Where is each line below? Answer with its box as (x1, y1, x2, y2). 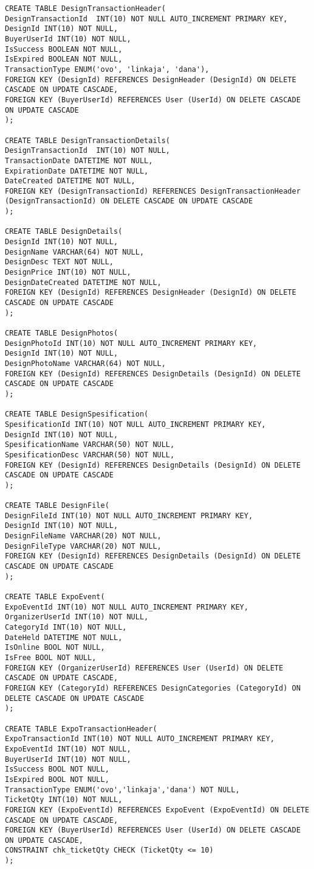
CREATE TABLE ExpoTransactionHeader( (5, 724, 157, 733)
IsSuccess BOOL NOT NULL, (5, 765, 109, 774)
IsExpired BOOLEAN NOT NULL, (5, 55, 123, 64)
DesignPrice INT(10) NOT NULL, (5, 268, 131, 277)
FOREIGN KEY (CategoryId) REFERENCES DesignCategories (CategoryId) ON (5, 683, 301, 692)
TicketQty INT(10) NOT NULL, (5, 795, 123, 804)
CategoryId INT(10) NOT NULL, (5, 623, 127, 632)
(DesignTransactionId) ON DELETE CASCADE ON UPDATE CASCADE (5, 197, 253, 206)
